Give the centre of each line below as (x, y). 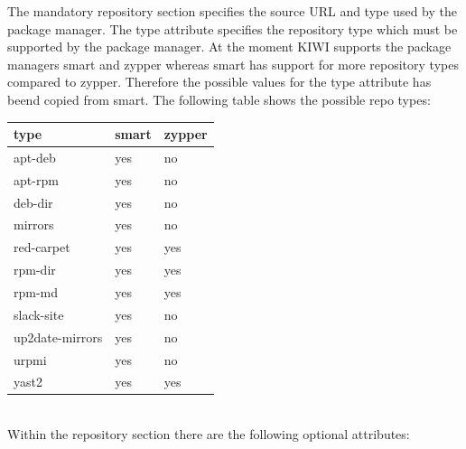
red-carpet (42, 247)
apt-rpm (36, 179)
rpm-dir (35, 270)
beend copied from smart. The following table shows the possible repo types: (219, 99)
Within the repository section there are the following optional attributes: (209, 434)
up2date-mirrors (58, 337)
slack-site (39, 314)
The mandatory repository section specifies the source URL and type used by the (232, 11)
